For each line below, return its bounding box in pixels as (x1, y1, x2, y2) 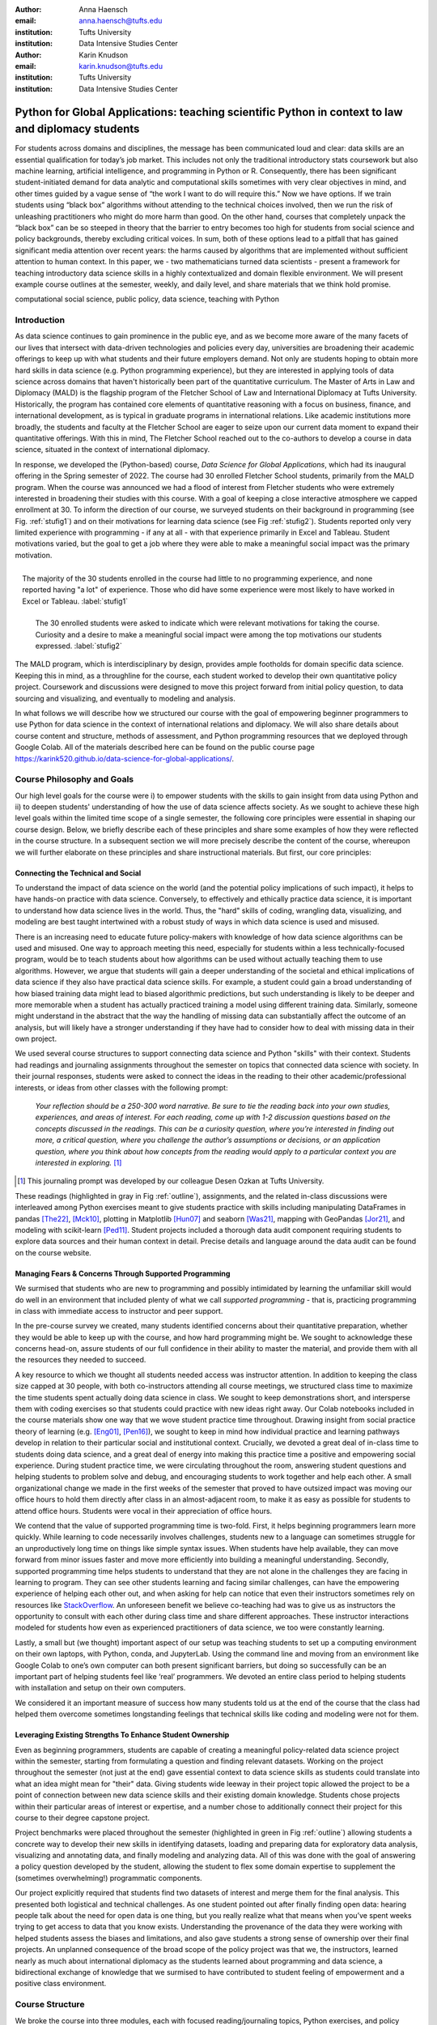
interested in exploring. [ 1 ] (35, 1158, 122, 1167)
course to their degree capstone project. (15, 1813, 150, 1823)
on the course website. (15, 1247, 92, 1257)
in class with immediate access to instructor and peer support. (15, 1306, 223, 1315)
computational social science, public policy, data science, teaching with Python (15, 294, 279, 304)
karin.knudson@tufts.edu (78, 61, 163, 70)
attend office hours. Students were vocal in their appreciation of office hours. (15, 1506, 273, 1516)
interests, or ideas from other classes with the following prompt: (15, 1082, 228, 1093)
